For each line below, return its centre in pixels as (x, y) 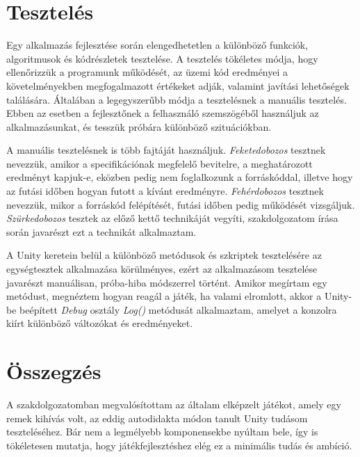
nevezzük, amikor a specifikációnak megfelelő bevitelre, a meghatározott (159, 163)
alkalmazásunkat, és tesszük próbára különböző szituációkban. (139, 126)
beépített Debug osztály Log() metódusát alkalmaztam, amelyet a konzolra (178, 309)
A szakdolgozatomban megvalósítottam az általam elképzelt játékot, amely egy (174, 404)
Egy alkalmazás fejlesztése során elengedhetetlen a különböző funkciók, (157, 45)
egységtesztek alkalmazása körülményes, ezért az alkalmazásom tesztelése (162, 269)
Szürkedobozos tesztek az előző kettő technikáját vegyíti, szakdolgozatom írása (172, 218)
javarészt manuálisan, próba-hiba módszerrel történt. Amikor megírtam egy (167, 282)
